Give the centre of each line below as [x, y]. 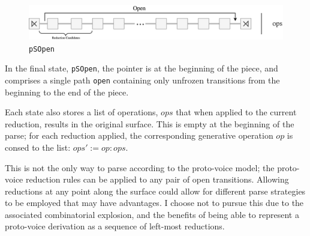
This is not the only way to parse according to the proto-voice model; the [140, 167]
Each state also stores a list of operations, [82, 112]
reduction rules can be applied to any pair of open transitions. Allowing [157, 179]
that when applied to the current [236, 112]
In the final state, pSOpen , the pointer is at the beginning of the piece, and [142, 68]
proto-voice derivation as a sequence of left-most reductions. [115, 226]
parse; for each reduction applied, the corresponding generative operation [139, 135]
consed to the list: [38, 147]
